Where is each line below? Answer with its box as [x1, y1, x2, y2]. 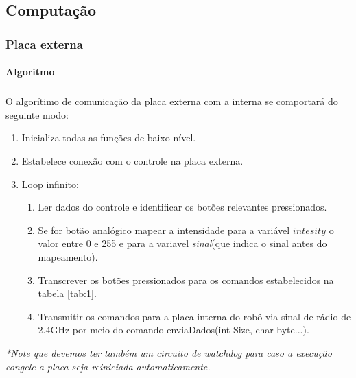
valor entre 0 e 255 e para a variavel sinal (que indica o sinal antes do [38, 236, 327, 250]
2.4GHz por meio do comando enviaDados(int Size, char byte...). [38, 322, 309, 337]
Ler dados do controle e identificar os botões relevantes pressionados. [38, 200, 327, 214]
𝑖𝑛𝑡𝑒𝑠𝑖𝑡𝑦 [292, 226, 326, 236]
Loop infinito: [21, 176, 79, 191]
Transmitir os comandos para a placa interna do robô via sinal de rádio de [38, 309, 351, 323]
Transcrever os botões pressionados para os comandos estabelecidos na [38, 272, 334, 287]
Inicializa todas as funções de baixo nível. [21, 130, 196, 145]
